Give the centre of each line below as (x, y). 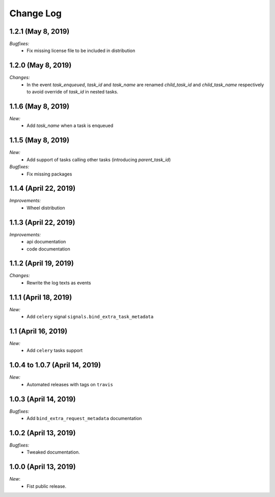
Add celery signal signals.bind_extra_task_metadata (90, 317)
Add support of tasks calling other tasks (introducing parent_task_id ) (99, 159)
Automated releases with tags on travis (70, 384)
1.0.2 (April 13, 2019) (43, 433)
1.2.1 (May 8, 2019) (39, 31)
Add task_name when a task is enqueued (70, 126)
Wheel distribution (46, 208)
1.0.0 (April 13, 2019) (43, 467)
